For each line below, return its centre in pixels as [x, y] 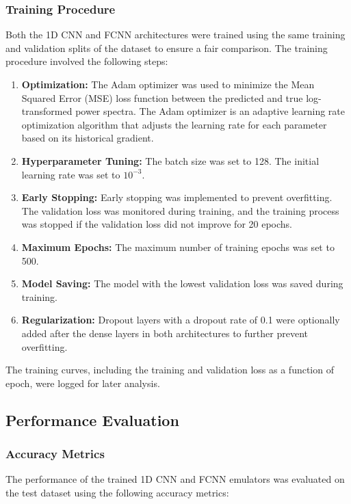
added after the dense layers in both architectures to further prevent [165, 333]
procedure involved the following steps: [87, 61]
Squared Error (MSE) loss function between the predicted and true [162, 97]
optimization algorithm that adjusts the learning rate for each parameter [174, 124]
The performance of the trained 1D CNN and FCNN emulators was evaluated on [175, 479]
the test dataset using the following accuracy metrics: [117, 492]
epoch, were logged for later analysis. [83, 383]
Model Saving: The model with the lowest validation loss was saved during [182, 283]
